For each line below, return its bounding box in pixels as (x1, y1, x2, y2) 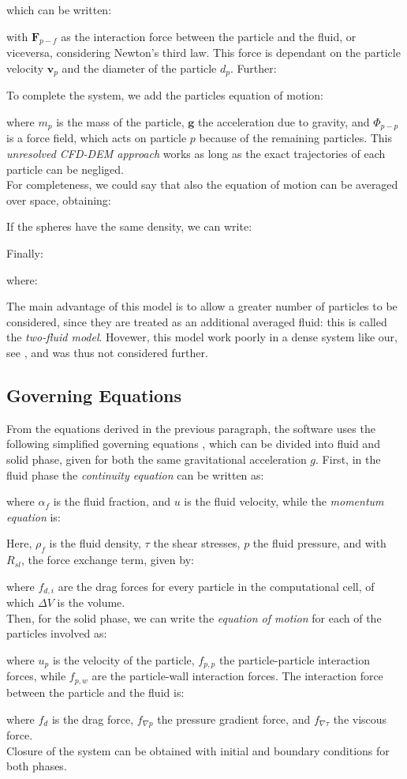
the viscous (333, 710, 387, 727)
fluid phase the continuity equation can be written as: (6, 466, 264, 483)
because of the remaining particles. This (199, 130, 392, 146)
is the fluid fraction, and (53, 493, 171, 510)
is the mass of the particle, (56, 114, 185, 130)
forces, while (6, 668, 66, 684)
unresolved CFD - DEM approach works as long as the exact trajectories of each (6, 145, 386, 162)
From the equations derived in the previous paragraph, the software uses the (6, 420, 375, 436)
